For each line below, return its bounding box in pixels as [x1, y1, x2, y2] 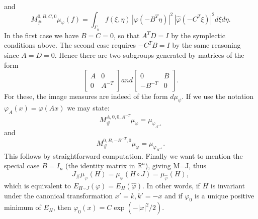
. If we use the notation [182, 91, 254, 101]
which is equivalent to [4, 180, 71, 190]
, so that [113, 30, 140, 40]
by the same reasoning [172, 40, 241, 50]
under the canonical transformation [4, 190, 113, 200]
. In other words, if [142, 180, 200, 190]
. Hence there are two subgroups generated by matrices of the [54, 49, 244, 60]
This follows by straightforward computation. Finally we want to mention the [4, 150, 243, 161]
